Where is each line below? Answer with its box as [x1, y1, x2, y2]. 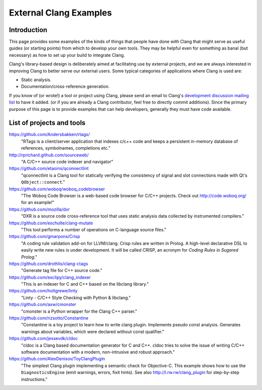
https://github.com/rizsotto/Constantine [9, 315, 89, 321]
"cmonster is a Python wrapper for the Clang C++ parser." [21, 308, 138, 314]
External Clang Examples [9, 7, 112, 18]
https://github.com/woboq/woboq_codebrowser [9, 186, 105, 192]
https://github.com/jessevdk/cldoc [9, 336, 78, 341]
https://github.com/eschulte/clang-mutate [9, 220, 93, 226]
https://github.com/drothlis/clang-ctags [9, 260, 88, 267]
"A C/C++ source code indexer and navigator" [21, 159, 114, 165]
